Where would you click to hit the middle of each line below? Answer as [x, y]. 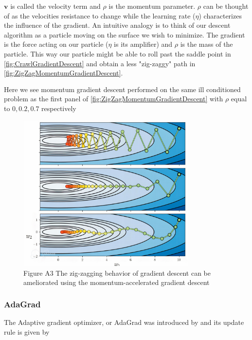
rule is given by [27, 331]
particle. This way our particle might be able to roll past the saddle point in [117, 53]
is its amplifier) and [143, 44]
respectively [59, 108]
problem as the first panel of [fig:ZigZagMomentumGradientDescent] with [114, 99]
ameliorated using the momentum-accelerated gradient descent [117, 282]
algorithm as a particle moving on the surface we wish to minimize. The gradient [125, 34]
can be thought [226, 6]
